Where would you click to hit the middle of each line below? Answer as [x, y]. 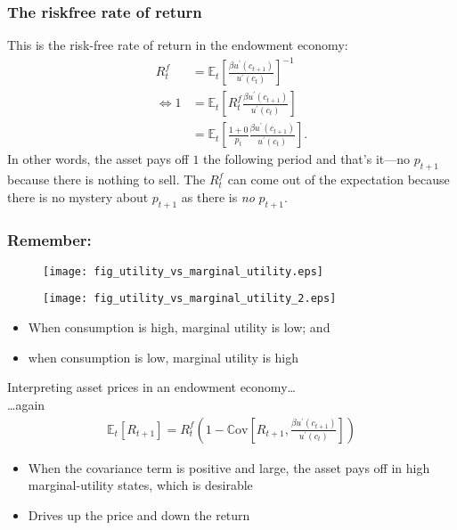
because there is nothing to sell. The [106, 179]
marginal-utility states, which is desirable [140, 485]
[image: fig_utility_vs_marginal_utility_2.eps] [190, 299]
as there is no [218, 196]
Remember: [49, 239]
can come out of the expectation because [339, 179]
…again [26, 404]
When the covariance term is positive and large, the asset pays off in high [229, 467]
